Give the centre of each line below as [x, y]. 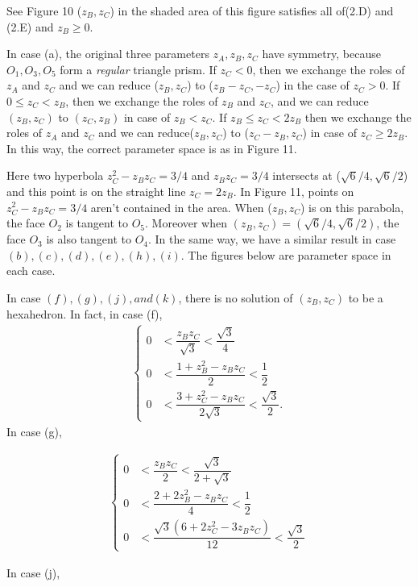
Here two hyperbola [55, 175]
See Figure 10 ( [44, 10]
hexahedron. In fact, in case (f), [85, 313]
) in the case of [312, 85]
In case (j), [33, 572]
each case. [31, 271]
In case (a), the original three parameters [108, 54]
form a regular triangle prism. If [138, 69]
